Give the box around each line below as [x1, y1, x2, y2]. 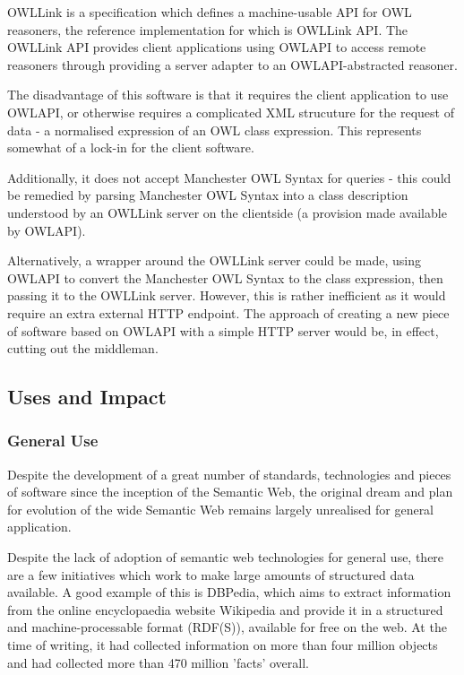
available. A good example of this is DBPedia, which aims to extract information [7, 583, 451, 601]
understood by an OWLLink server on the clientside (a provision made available [7, 203, 447, 221]
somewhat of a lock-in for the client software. [7, 138, 254, 157]
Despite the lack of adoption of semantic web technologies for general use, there [7, 548, 444, 567]
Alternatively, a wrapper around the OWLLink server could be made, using [7, 251, 422, 270]
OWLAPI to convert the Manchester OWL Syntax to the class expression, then [7, 268, 443, 287]
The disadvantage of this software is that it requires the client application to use [7, 85, 449, 104]
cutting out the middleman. [7, 339, 159, 358]
